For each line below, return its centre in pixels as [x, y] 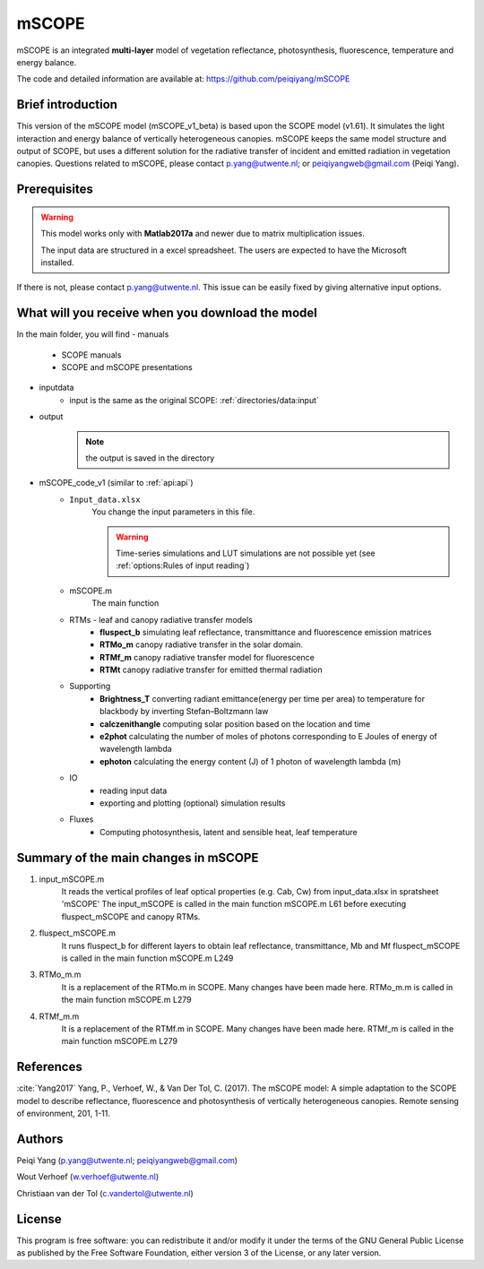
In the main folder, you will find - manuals [93, 334]
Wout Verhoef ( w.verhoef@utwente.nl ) [88, 1177]
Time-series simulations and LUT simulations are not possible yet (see [246, 553]
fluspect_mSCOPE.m [78, 933]
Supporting [90, 686]
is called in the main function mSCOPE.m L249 [147, 958]
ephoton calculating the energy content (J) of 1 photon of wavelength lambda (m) [251, 761]
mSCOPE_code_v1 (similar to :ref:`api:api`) [116, 483]
